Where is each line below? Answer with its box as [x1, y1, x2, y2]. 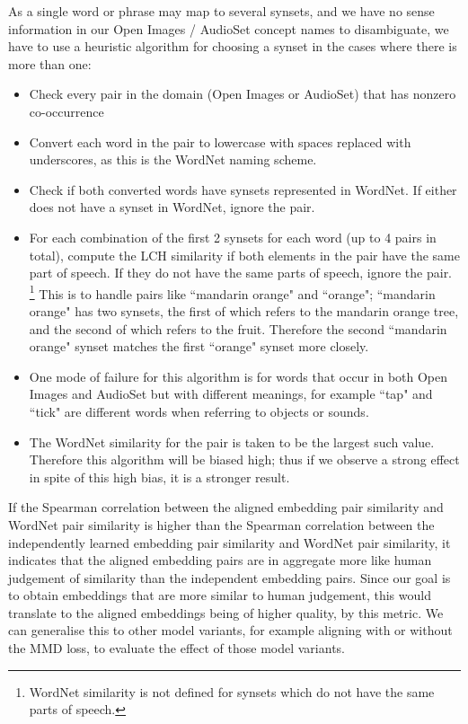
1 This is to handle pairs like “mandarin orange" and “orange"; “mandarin [29, 281, 436, 303]
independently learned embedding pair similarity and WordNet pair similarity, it [8, 533, 451, 552]
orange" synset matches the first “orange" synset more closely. [29, 337, 369, 356]
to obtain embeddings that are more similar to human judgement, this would [8, 586, 431, 605]
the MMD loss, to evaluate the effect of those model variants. [8, 639, 345, 658]
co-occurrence [29, 102, 104, 120]
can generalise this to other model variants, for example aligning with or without [8, 621, 453, 640]
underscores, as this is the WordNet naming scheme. [29, 150, 317, 169]
